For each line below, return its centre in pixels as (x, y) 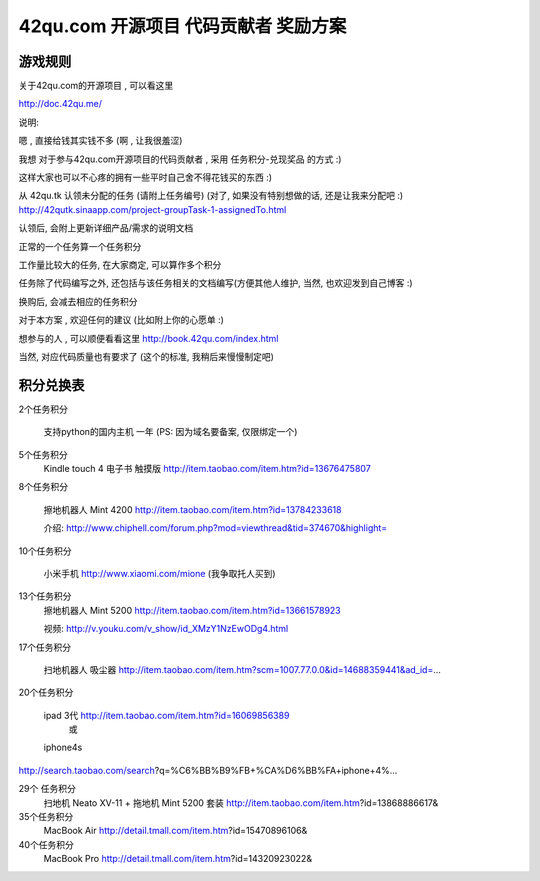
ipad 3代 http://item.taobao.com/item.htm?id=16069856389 (166, 715)
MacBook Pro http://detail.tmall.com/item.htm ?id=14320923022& (178, 859)
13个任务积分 (45, 596)
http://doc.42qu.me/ (60, 104)
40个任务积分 (46, 844)
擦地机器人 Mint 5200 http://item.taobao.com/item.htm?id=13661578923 (192, 610)
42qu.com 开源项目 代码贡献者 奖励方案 (182, 26)
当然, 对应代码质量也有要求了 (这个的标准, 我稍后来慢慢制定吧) (146, 356)
